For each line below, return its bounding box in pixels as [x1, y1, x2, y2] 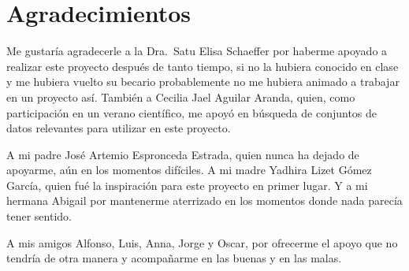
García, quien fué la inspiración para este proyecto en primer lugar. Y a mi [6, 176, 368, 193]
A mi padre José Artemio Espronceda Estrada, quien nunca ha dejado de [6, 146, 359, 162]
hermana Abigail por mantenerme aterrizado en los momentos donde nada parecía [6, 192, 403, 209]
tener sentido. [6, 208, 72, 225]
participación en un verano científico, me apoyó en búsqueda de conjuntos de [6, 104, 377, 121]
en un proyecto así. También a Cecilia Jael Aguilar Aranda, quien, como [6, 88, 355, 105]
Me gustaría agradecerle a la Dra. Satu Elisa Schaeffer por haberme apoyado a [6, 43, 388, 59]
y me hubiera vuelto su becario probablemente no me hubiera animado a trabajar [6, 73, 400, 90]
